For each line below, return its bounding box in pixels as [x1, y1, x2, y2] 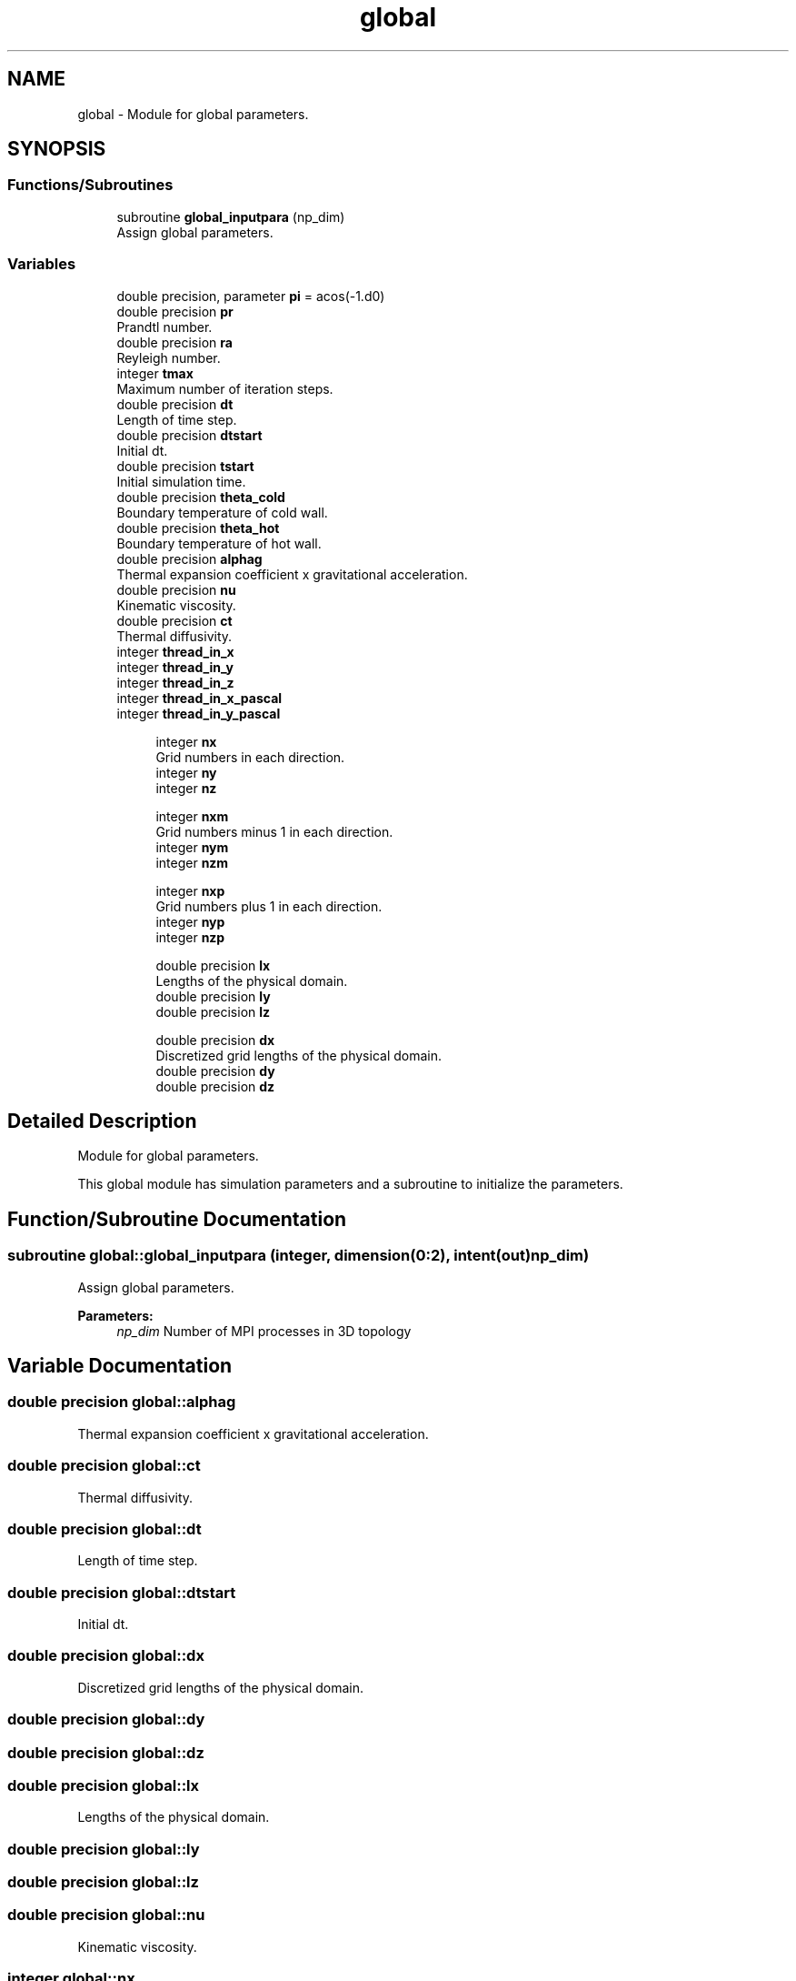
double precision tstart [116, 458, 254, 474]
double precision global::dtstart [7, 1583, 236, 1602]
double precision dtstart [116, 427, 263, 443]
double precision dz [155, 1078, 275, 1094]
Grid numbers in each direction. [155, 749, 345, 765]
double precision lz [155, 1003, 271, 1020]
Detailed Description [7, 1109, 197, 1132]
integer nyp [155, 913, 225, 930]
